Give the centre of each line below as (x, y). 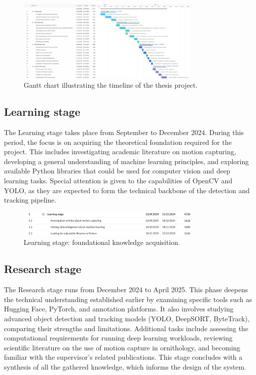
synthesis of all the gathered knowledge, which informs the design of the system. (125, 367)
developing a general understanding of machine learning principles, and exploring (127, 161)
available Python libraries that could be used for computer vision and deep (117, 171)
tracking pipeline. (30, 200)
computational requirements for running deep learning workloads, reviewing (118, 338)
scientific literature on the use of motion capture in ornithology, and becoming (122, 347)
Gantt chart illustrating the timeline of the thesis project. (111, 85)
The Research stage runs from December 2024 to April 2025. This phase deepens (126, 290)
